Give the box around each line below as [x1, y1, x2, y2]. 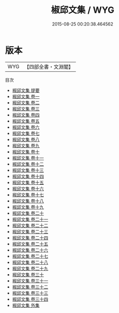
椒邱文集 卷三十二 [12, 284, 48, 290]
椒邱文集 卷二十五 [12, 241, 48, 247]
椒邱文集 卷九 [12, 142, 40, 148]
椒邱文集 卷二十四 [12, 234, 48, 241]
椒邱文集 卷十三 [12, 167, 44, 173]
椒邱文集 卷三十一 [12, 278, 48, 284]
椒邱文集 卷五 [12, 118, 40, 124]
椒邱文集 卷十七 [12, 192, 44, 198]
